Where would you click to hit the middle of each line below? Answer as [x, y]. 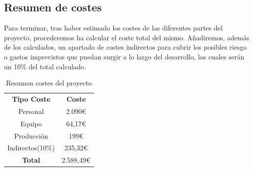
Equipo [31, 123]
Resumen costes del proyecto [49, 83]
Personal [31, 111]
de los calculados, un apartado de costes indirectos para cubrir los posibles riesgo [126, 47]
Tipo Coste [31, 99]
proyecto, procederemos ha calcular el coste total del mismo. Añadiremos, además [127, 37]
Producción [31, 135]
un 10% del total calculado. [45, 66]
